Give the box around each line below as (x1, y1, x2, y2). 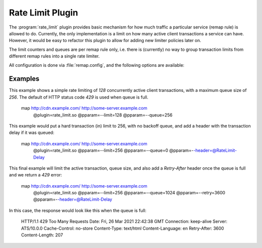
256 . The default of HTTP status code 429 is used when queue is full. (9, 94, 148, 100)
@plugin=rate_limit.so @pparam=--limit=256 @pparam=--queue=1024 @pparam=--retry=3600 (33, 190, 226, 196)
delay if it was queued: (9, 130, 54, 135)
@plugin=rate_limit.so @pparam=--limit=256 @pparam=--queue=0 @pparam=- (33, 147, 194, 153)
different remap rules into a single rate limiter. (9, 53, 100, 59)
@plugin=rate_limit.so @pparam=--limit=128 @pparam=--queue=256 (33, 112, 173, 118)
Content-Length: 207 (21, 232, 63, 238)
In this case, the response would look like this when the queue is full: (9, 207, 147, 213)
